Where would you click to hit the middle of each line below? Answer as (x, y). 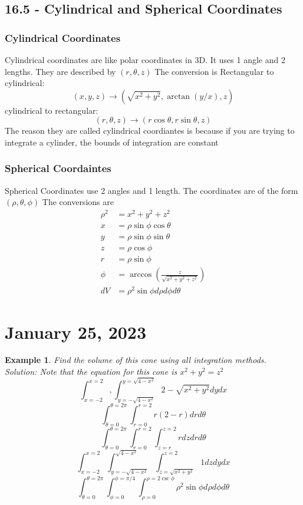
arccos (141, 275)
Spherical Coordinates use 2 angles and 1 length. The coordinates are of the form (151, 190)
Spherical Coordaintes (58, 168)
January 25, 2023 (76, 331)
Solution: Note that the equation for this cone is (91, 372)
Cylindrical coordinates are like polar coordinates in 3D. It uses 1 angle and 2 (145, 60)
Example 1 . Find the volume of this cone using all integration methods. (136, 360)
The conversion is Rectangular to (214, 71)
